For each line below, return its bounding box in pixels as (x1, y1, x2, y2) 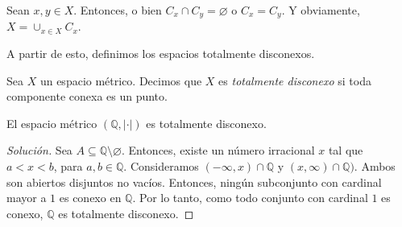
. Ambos (354, 158, 396, 175)
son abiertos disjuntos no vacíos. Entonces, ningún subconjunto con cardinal (6, 173, 382, 190)
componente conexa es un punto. (6, 88, 168, 105)
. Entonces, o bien (73, 2, 162, 18)
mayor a (6, 189, 47, 206)
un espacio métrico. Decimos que (39, 72, 202, 89)
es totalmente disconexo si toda (218, 72, 371, 89)
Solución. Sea (6, 142, 73, 159)
